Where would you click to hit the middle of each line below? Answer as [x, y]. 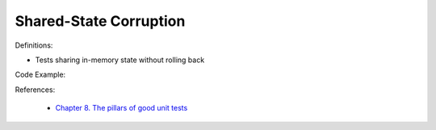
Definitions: [34, 45]
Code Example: [40, 75]
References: [35, 90]
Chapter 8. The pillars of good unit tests [122, 108]
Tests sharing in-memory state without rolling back [120, 60]
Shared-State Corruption [100, 21]
